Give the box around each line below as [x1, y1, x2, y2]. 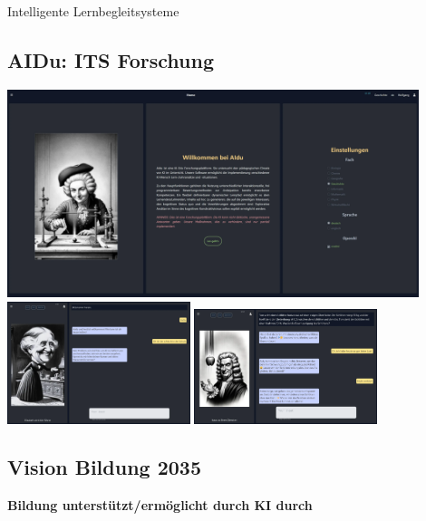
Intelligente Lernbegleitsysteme [7, 2, 179, 20]
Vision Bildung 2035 [7, 453, 201, 481]
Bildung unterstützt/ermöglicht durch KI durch [7, 496, 313, 515]
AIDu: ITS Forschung [7, 45, 214, 73]
